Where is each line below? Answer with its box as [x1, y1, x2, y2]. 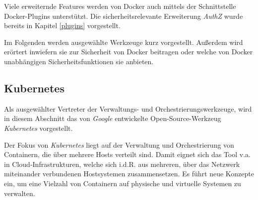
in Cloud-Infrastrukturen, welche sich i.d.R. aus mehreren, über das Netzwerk [4, 159, 240, 169]
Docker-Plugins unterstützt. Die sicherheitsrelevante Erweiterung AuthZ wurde [4, 10, 243, 21]
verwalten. [4, 188, 35, 198]
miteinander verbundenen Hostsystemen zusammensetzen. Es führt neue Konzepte [4, 168, 254, 179]
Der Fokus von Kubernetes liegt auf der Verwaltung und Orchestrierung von [4, 139, 234, 150]
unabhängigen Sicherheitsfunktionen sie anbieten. [4, 56, 154, 66]
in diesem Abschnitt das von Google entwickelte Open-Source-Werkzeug [4, 113, 221, 123]
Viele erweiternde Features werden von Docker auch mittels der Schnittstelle [4, 1, 236, 11]
